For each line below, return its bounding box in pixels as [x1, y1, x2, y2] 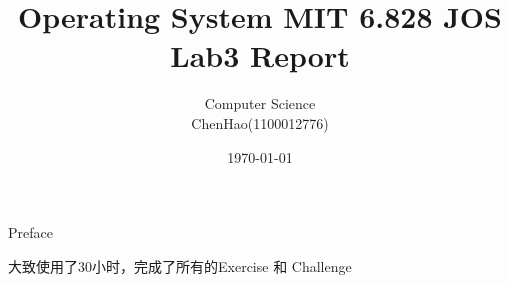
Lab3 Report [170, 35, 350, 76]
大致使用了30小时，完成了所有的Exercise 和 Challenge [8, 255, 352, 276]
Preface [8, 222, 53, 243]
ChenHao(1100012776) [191, 112, 329, 133]
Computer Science [204, 93, 316, 114]
